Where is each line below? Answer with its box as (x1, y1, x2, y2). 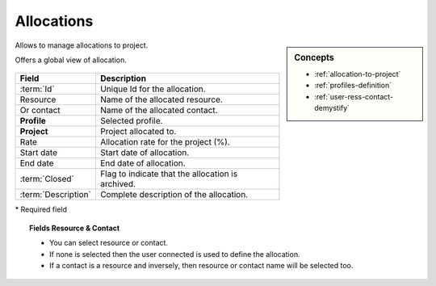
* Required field (15, 204, 68, 214)
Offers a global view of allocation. (15, 55, 127, 65)
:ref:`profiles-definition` (314, 81, 392, 90)
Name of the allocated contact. (99, 105, 218, 116)
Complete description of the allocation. (99, 189, 249, 200)
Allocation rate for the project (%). (99, 137, 230, 148)
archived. (99, 179, 136, 190)
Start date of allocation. (99, 147, 190, 158)
